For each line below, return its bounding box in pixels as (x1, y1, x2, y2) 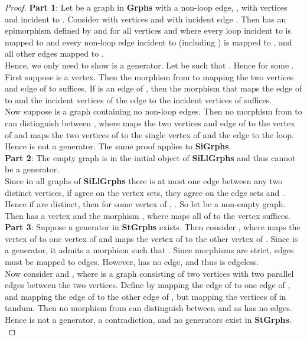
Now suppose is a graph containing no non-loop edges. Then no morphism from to (5, 105, 302, 117)
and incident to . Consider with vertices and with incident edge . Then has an (5, 12, 286, 25)
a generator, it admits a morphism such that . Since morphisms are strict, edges (5, 244, 294, 256)
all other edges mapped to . (5, 47, 104, 60)
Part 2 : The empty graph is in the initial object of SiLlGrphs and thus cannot (5, 151, 296, 164)
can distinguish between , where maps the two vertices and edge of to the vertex (5, 116, 295, 129)
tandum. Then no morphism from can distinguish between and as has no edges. (5, 302, 292, 314)
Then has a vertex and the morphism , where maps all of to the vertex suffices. (5, 209, 290, 221)
